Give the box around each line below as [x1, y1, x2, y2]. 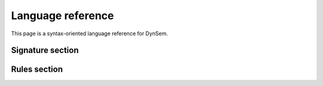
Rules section [11, 64, 63, 75]
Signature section [11, 45, 79, 56]
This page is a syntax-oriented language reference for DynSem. [11, 30, 169, 37]
